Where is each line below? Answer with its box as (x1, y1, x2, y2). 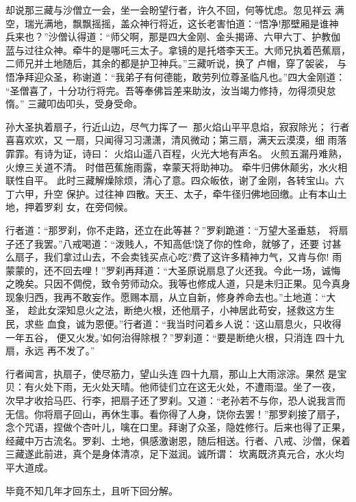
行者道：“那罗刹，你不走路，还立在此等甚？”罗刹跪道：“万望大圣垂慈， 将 (5, 222, 339, 237)
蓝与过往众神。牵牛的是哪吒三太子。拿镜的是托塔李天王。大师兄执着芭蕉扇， (5, 42, 351, 57)
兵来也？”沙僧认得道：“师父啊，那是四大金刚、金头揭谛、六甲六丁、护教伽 (5, 29, 341, 44)
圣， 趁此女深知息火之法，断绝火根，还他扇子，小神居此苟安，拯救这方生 (5, 303, 335, 317)
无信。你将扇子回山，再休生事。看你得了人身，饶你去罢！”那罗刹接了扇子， (5, 406, 346, 421)
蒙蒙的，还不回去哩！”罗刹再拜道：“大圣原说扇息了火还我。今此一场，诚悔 (5, 263, 341, 277)
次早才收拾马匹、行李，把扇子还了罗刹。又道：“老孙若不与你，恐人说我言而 (5, 393, 346, 408)
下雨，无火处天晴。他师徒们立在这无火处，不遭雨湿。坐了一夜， (53, 380, 341, 394)
